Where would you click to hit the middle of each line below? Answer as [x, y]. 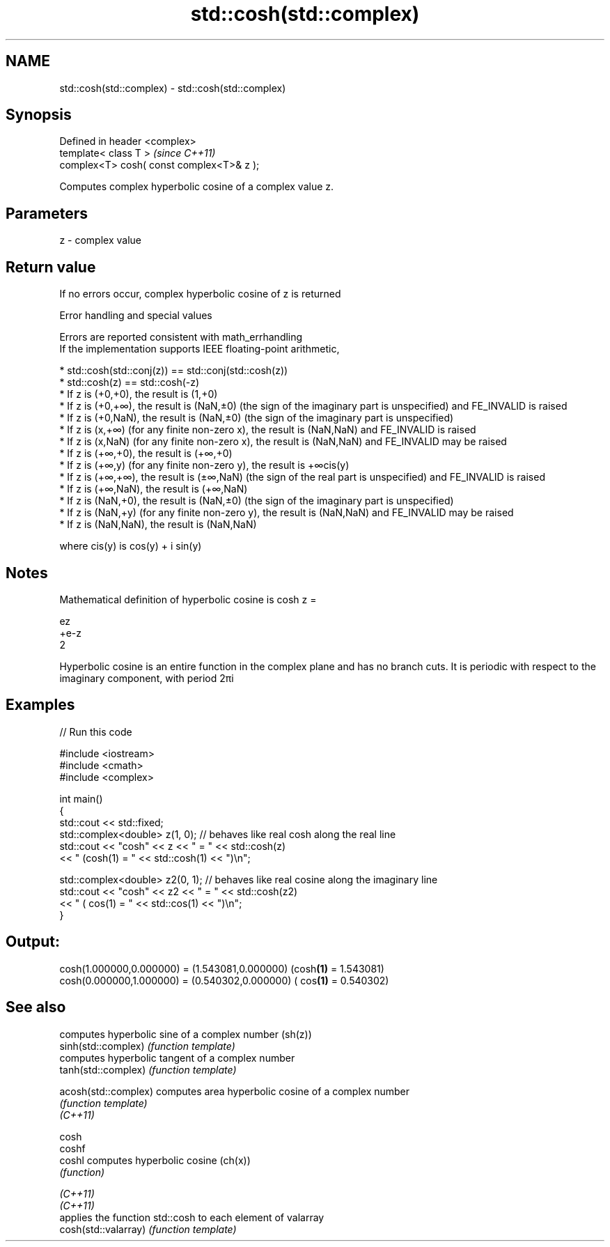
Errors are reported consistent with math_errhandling [181, 337]
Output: [33, 942]
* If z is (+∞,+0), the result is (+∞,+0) [146, 454]
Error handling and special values [136, 316]
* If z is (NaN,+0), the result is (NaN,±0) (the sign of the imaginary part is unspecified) [257, 501]
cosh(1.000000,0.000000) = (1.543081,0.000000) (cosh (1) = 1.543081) [222, 968]
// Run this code [96, 731]
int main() [81, 798]
